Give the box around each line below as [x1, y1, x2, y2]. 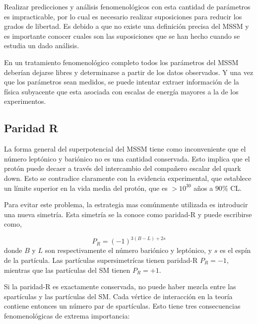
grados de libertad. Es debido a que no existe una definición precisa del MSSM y [4, 21, 249, 31]
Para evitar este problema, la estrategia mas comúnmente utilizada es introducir [4, 199, 248, 210]
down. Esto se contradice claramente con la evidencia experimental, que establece [4, 172, 252, 183]
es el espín [219, 245, 251, 255]
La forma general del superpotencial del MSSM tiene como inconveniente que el [4, 144, 246, 154]
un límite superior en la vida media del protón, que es [4, 182, 168, 193]
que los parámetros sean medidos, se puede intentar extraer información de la [4, 77, 239, 87]
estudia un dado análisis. [4, 40, 79, 51]
